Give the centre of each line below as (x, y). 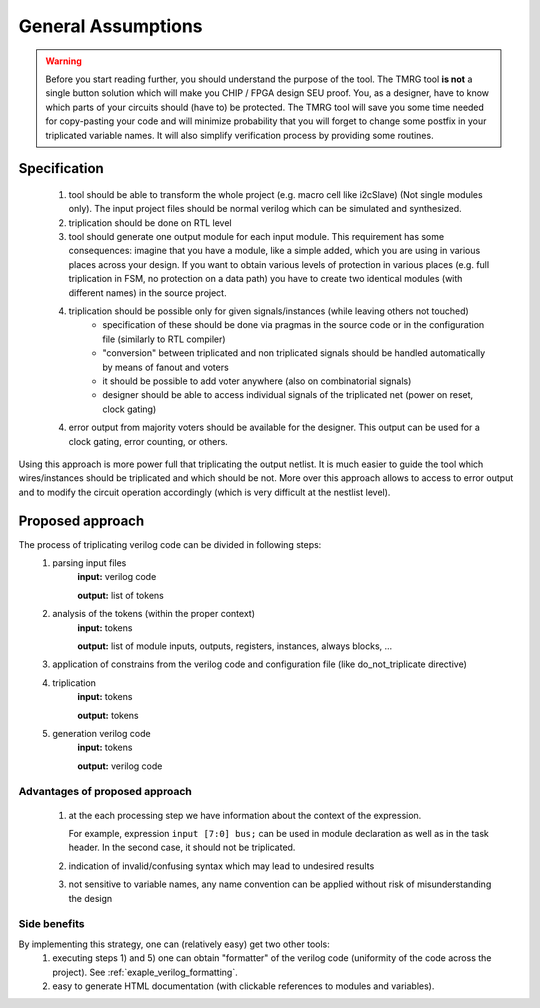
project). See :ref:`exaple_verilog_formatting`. (145, 972)
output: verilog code (120, 766)
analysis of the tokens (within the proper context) (153, 614)
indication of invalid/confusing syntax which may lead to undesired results (221, 866)
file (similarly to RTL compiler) (164, 339)
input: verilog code (117, 577)
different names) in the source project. (147, 292)
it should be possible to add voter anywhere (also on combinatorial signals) (257, 381)
